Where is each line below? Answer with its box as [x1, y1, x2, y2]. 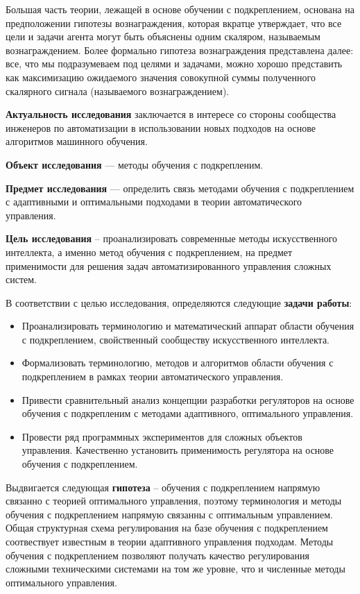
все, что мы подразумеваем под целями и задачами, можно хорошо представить [6, 56, 343, 71]
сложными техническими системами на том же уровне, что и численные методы [6, 561, 345, 576]
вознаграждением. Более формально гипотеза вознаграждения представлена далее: [6, 42, 354, 57]
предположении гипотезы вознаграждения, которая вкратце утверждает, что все [6, 15, 342, 30]
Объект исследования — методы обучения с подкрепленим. [6, 157, 264, 171]
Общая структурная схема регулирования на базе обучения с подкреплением [6, 520, 328, 535]
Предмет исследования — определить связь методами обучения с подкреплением [6, 180, 354, 195]
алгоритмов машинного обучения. [6, 134, 148, 148]
